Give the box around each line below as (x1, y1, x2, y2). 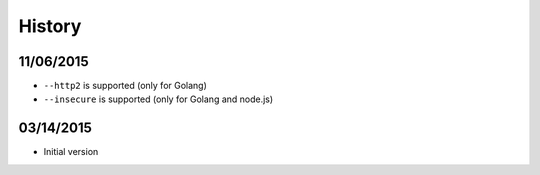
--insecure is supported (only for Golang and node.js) (43, 93, 274, 105)
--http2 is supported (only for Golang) (43, 80, 207, 92)
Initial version (43, 146, 99, 158)
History (18, 15, 82, 37)
